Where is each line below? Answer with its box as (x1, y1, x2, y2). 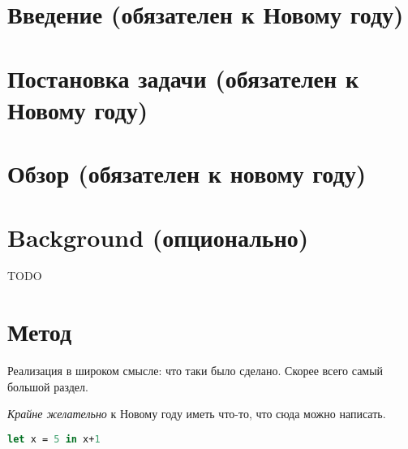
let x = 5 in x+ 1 (7, 433, 101, 445)
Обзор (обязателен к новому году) (7, 157, 367, 190)
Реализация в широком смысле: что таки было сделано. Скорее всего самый (7, 362, 384, 379)
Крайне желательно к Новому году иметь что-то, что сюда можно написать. (7, 405, 386, 422)
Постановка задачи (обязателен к (7, 61, 359, 94)
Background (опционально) (7, 220, 309, 253)
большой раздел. (7, 378, 88, 395)
